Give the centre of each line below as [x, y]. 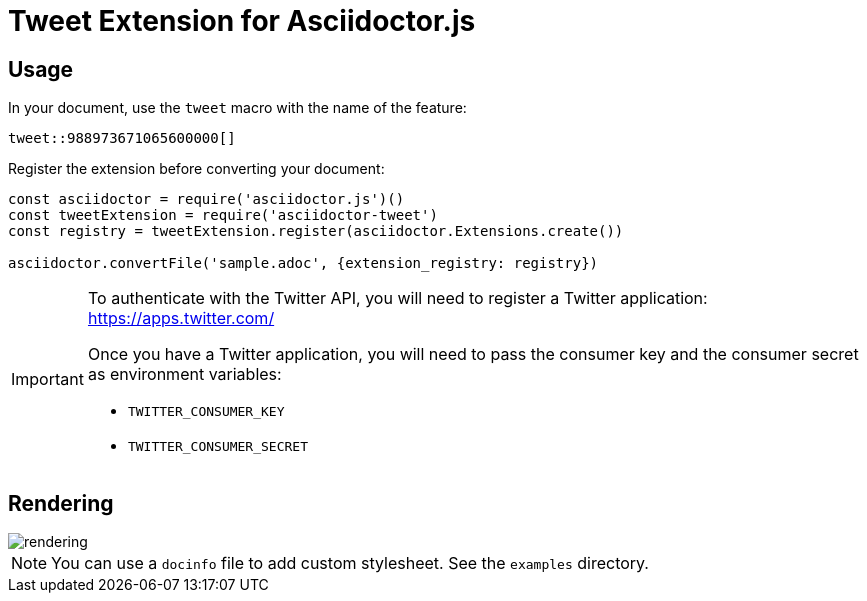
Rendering [61, 503]
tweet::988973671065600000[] [122, 138]
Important [47, 379]
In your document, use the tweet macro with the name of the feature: [237, 108]
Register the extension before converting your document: [196, 169]
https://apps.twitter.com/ [181, 318]
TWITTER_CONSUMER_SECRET [217, 447]
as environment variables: [184, 374]
